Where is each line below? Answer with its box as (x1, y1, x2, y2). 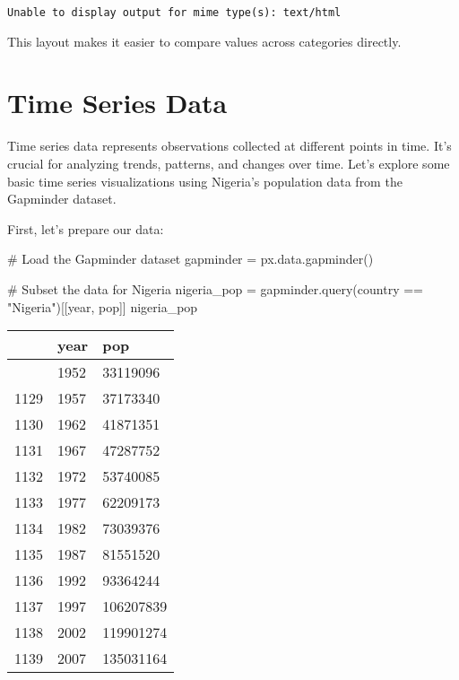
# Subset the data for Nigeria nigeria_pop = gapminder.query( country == (7, 279, 423, 298)
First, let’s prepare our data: (7, 219, 164, 238)
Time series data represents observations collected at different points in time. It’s (7, 136, 452, 155)
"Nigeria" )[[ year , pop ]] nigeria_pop (7, 297, 198, 316)
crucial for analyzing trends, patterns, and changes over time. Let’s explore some (7, 153, 450, 172)
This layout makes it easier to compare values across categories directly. (7, 31, 402, 50)
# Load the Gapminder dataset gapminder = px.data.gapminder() (7, 249, 374, 268)
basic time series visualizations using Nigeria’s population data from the (7, 171, 403, 190)
